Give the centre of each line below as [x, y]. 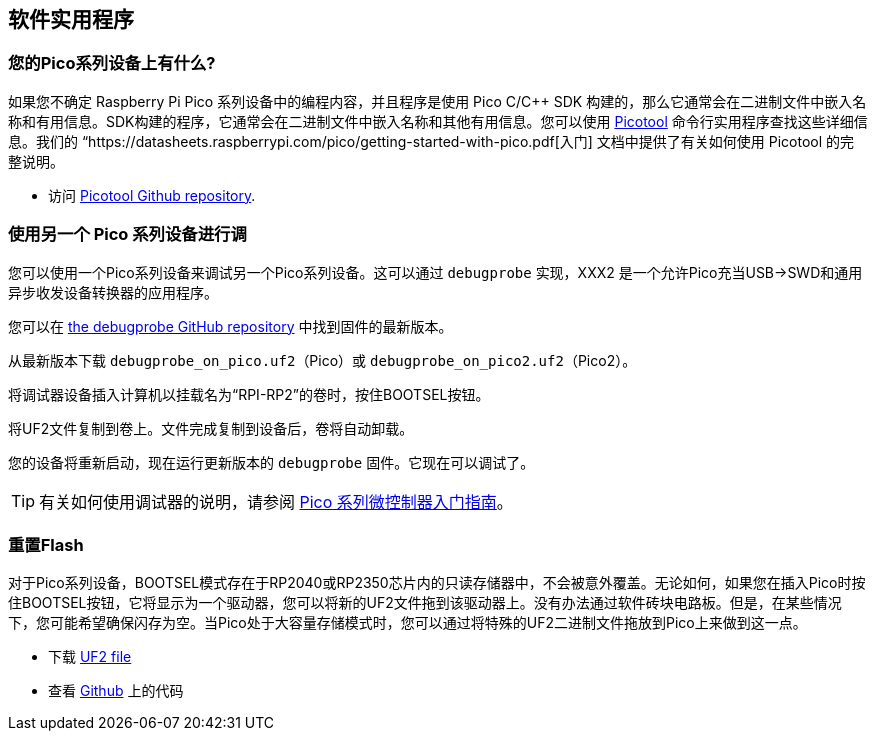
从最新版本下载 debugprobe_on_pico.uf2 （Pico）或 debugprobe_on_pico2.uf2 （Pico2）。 [322, 360]
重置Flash [46, 544]
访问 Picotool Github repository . [152, 195]
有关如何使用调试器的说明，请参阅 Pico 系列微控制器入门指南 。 [276, 501]
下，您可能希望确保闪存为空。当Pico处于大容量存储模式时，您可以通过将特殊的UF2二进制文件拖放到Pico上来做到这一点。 [407, 623]
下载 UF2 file [90, 657]
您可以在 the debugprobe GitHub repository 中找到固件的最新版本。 [230, 326]
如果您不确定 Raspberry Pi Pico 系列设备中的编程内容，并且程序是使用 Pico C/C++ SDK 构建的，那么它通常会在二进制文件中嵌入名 [437, 101]
